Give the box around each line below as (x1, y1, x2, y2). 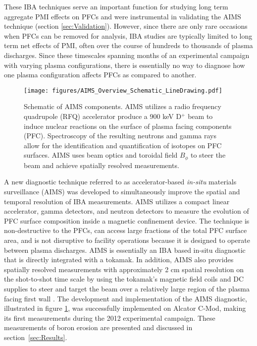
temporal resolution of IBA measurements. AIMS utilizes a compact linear (4, 196, 230, 206)
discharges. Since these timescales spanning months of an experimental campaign (4, 50, 250, 60)
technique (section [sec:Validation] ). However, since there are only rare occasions (4, 21, 248, 31)
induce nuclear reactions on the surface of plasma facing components (24, 120, 232, 131)
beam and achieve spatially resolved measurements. (24, 160, 179, 170)
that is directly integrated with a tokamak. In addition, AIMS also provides (4, 254, 234, 265)
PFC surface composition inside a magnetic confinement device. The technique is (4, 215, 250, 226)
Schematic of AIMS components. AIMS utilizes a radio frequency (24, 101, 221, 112)
